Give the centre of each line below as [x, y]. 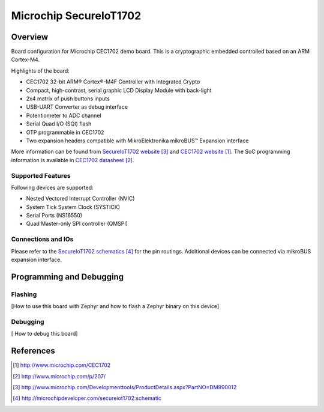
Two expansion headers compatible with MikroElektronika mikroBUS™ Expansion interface [137, 141]
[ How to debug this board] [44, 334]
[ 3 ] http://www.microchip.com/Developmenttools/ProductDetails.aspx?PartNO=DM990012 [125, 387]
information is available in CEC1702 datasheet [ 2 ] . [73, 160]
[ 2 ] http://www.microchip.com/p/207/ [59, 376]
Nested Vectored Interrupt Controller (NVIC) [80, 199]
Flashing [24, 294]
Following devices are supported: [52, 187]
